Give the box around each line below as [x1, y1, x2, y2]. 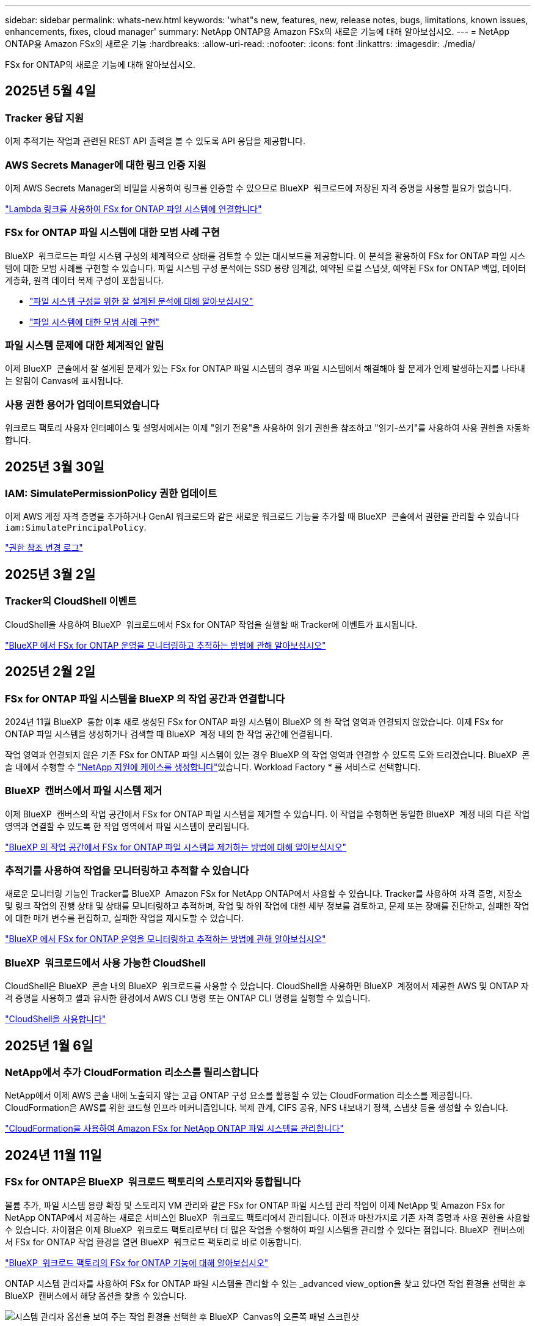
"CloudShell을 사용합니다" [5, 1014, 106, 1025]
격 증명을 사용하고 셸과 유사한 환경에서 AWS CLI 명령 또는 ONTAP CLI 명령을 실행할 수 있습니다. [5, 993, 371, 1004]
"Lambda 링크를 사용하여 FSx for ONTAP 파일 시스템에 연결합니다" [5, 203, 262, 214]
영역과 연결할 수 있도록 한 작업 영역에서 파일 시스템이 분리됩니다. [5, 820, 250, 831]
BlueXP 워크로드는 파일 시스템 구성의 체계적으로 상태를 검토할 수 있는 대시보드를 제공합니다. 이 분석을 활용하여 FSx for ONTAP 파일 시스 [5, 250, 526, 261]
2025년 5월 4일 [5, 83, 96, 99]
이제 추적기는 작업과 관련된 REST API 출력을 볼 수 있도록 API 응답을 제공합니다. [5, 136, 306, 147]
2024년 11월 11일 [5, 1147, 102, 1163]
